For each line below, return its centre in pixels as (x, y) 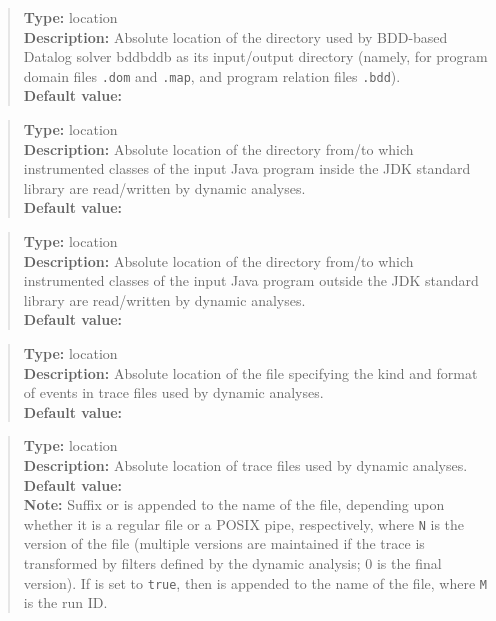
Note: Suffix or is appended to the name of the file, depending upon (234, 504)
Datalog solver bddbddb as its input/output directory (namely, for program (255, 56)
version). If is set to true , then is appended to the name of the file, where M (255, 582)
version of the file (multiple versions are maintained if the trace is (224, 543)
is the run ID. (65, 602)
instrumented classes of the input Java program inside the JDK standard (247, 168)
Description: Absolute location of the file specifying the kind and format (250, 372)
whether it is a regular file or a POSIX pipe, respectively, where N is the (244, 523)
